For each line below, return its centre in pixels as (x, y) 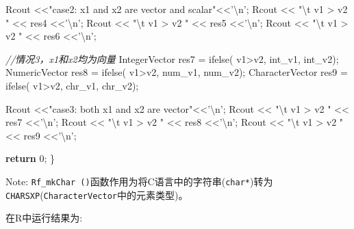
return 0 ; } (30, 158)
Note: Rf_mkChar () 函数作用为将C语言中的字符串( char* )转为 (139, 181)
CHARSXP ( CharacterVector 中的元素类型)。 (97, 194)
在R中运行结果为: (44, 218)
